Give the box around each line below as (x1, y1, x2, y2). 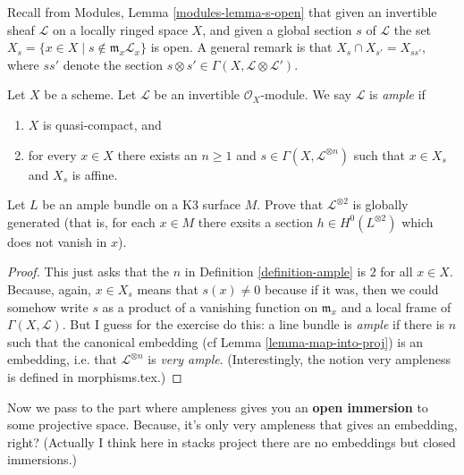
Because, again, (7, 279, 91, 298)
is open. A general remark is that (150, 38, 333, 56)
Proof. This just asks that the (7, 262, 170, 281)
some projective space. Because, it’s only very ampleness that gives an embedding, (7, 415, 458, 434)
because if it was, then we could (264, 279, 439, 298)
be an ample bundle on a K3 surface (42, 195, 241, 214)
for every (28, 145, 77, 164)
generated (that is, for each (7, 212, 156, 231)
